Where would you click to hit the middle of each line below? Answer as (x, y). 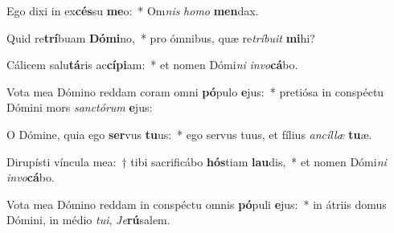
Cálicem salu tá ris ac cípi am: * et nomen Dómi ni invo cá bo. (152, 65)
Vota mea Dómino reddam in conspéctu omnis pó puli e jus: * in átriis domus (197, 204)
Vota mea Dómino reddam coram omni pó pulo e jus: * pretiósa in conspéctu (195, 91)
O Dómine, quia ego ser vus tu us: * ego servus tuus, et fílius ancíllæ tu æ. (189, 134)
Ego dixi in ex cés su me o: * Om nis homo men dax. (133, 10)
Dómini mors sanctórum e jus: (80, 107)
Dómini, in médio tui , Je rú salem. (88, 220)
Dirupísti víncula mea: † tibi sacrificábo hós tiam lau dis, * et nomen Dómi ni (197, 161)
